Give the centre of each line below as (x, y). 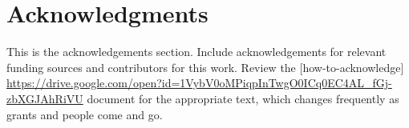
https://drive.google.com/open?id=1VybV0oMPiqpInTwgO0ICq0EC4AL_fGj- (199, 83)
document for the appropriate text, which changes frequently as (243, 98)
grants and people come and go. (85, 114)
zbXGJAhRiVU (45, 98)
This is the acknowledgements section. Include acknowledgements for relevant (196, 52)
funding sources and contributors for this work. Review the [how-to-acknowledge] (205, 67)
